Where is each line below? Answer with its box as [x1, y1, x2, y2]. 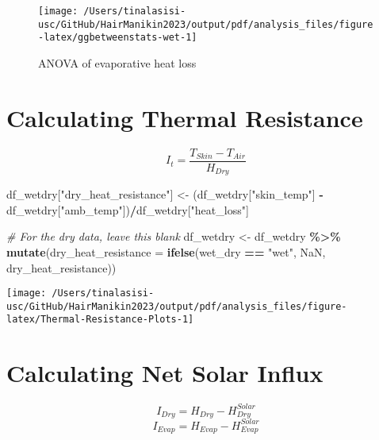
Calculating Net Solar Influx [6, 357, 323, 389]
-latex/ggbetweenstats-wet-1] [38, 32, 197, 44]
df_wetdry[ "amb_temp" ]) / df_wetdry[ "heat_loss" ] [6, 201, 249, 218]
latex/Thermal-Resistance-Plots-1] [6, 314, 194, 326]
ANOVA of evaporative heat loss [38, 54, 197, 71]
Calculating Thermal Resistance [6, 101, 363, 133]
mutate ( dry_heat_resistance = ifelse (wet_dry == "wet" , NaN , [6, 243, 326, 260]
